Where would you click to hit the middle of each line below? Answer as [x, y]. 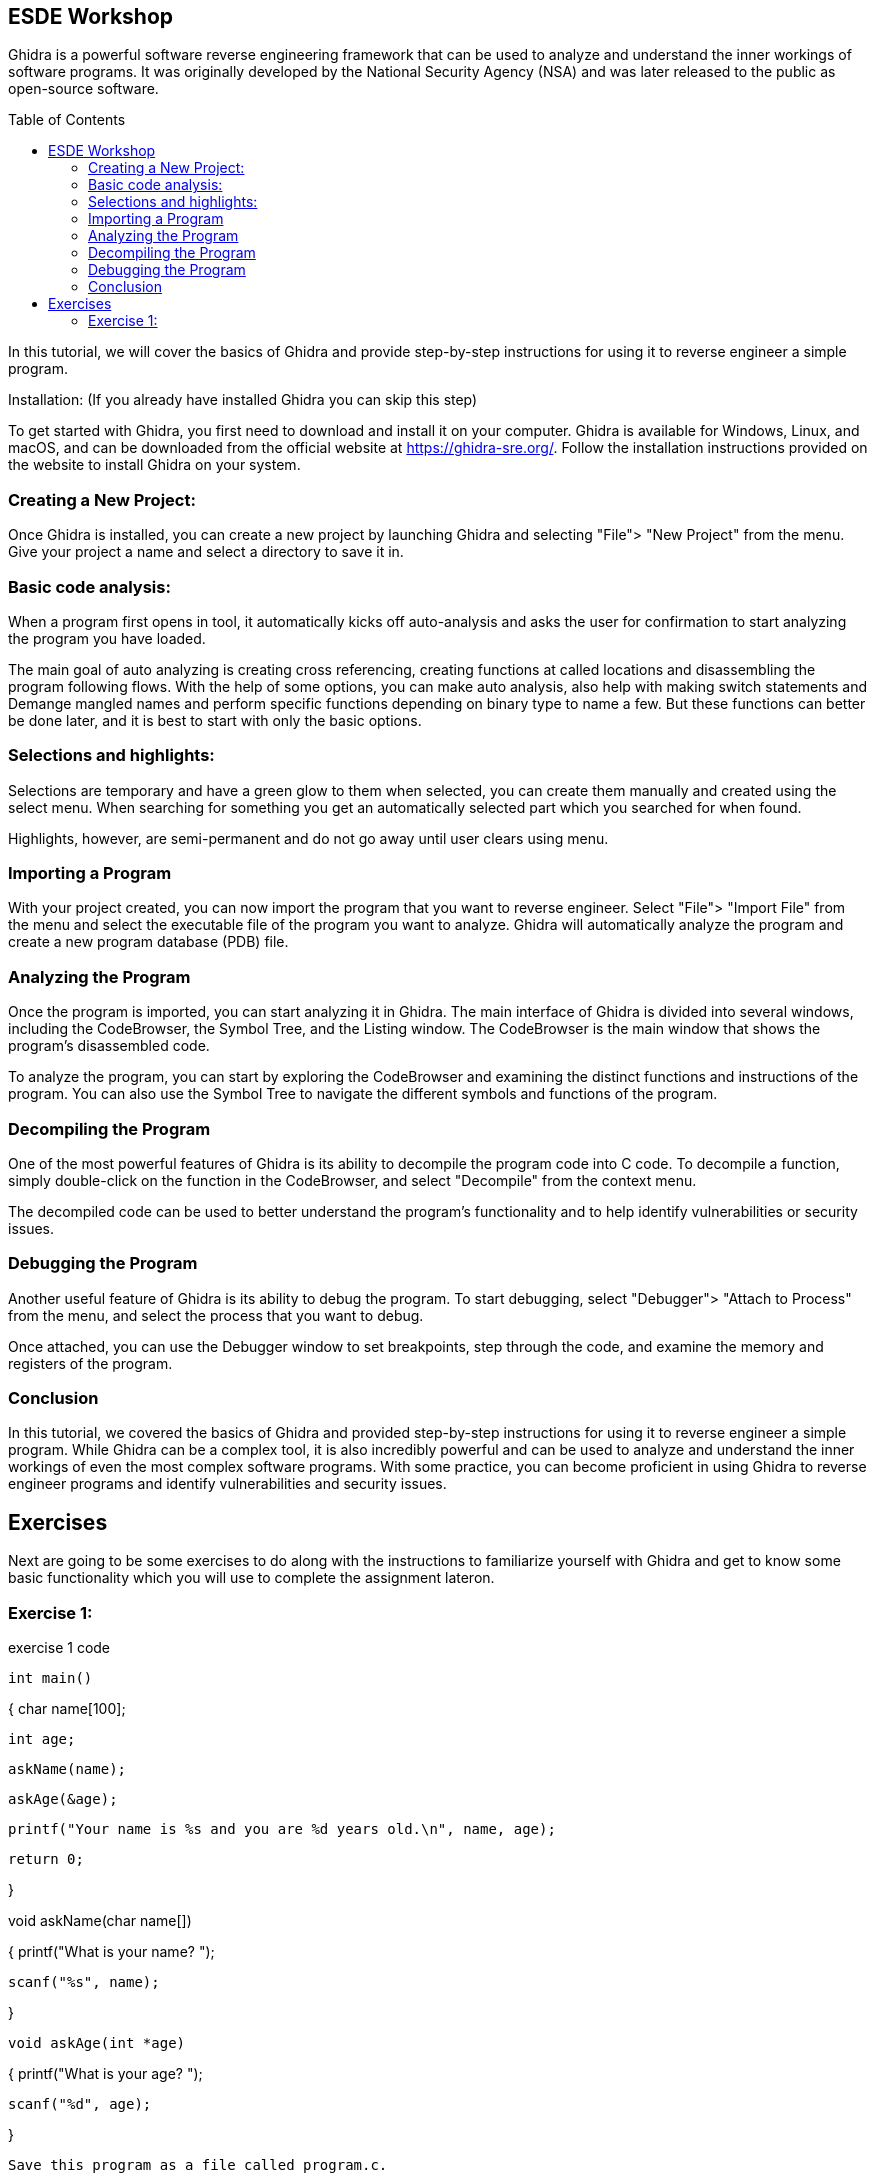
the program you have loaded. [107, 638]
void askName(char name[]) [100, 1921]
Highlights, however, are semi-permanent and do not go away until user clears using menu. [308, 838]
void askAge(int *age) [97, 2043]
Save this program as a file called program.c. [198, 2165]
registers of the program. [90, 1363]
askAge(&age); [63, 1799]
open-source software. [83, 89]
